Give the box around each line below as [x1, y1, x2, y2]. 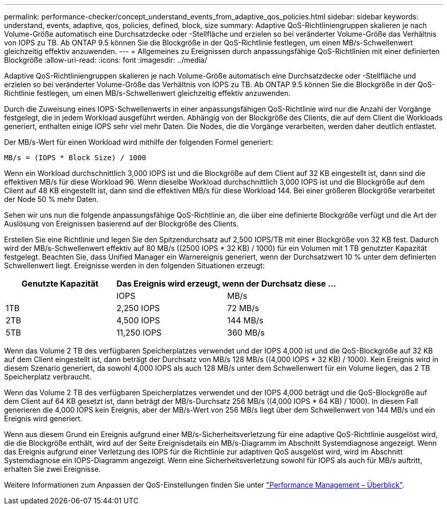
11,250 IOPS [116, 327, 162, 338]
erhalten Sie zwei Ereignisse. [4, 465, 101, 473]
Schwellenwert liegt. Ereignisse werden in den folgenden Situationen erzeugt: [4, 261, 265, 270]
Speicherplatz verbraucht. [4, 372, 92, 381]
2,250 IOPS [116, 303, 160, 313]
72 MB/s [227, 303, 259, 313]
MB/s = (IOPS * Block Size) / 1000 [4, 154, 146, 162]
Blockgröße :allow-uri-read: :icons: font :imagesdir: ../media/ [4, 56, 207, 64]
